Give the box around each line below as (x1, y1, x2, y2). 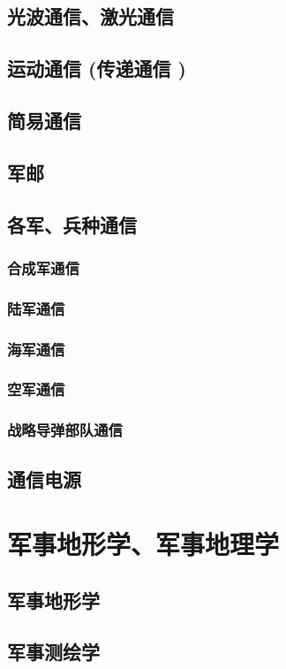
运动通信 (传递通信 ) (7, 55, 186, 82)
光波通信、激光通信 (7, 3, 174, 30)
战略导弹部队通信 (7, 419, 123, 441)
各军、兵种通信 (7, 210, 137, 238)
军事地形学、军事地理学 (7, 526, 280, 562)
